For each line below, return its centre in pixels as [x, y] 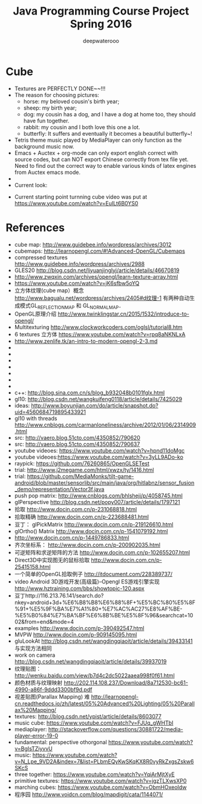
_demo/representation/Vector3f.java [59, 490]
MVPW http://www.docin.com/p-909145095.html [76, 635]
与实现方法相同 [33, 648]
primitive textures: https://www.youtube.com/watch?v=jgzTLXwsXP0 [100, 781]
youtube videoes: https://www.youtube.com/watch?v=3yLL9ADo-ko [99, 457]
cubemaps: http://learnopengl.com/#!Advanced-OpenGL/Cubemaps [100, 251]
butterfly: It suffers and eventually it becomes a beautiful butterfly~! [108, 133]
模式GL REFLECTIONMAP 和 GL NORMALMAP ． [72, 306]
